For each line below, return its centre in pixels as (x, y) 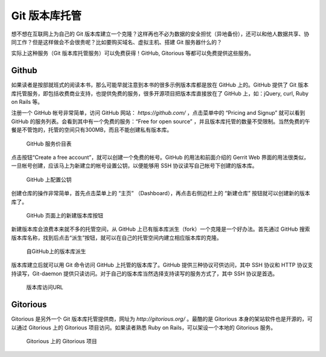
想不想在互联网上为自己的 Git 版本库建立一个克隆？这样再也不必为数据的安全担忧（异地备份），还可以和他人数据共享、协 (160, 34)
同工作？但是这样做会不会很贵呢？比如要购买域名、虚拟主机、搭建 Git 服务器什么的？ (117, 42)
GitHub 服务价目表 (49, 143)
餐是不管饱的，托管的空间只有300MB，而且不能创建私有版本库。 (92, 130)
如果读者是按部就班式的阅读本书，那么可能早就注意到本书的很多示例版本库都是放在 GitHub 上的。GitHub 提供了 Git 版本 (160, 85)
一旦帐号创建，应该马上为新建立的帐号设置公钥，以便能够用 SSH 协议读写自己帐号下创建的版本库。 (134, 166)
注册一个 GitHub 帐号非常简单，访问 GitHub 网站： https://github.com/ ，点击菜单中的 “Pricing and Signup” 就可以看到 (158, 113)
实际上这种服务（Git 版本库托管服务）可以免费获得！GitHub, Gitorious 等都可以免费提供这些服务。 (133, 53)
